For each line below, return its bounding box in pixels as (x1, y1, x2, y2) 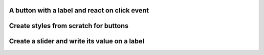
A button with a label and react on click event (9, 6, 149, 14)
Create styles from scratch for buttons (9, 22, 129, 30)
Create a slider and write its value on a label (9, 37, 144, 45)
